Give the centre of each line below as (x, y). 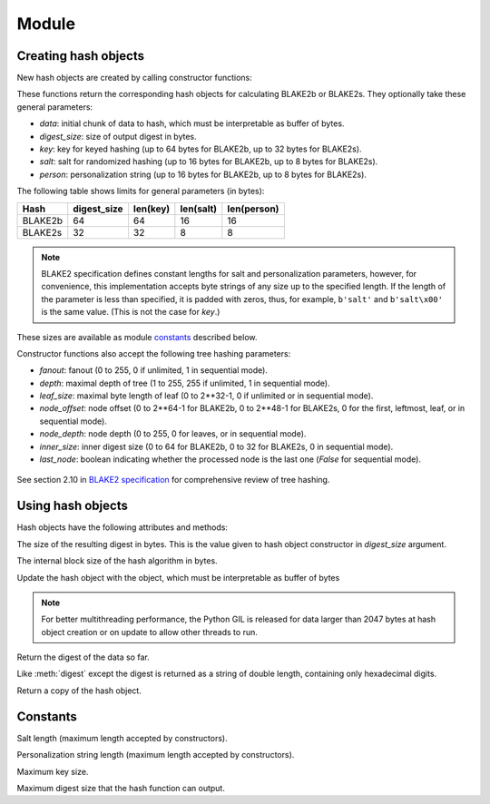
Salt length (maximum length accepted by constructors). (122, 738)
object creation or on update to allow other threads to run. (150, 632)
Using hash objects (73, 506)
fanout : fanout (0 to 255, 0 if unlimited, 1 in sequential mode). (153, 370)
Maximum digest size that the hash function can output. (121, 788)
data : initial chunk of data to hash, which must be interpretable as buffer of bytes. (192, 123)
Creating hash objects (81, 56)
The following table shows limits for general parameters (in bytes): (141, 191)
